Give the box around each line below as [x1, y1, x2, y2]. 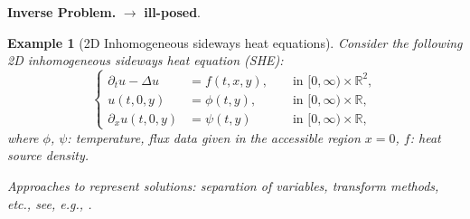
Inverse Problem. [7, 3, 117, 21]
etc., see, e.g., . [7, 194, 92, 213]
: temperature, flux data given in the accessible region [67, 128, 361, 147]
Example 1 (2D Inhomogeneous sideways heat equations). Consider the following [7, 33, 463, 52]
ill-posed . [144, 3, 201, 21]
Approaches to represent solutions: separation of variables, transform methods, [7, 176, 439, 195]
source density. [7, 146, 89, 165]
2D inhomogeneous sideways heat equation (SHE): [7, 51, 284, 70]
